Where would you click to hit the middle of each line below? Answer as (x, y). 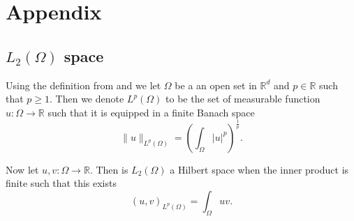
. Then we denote (87, 99)
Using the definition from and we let (83, 85)
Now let (22, 169)
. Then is (109, 169)
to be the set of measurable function (243, 99)
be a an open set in (216, 85)
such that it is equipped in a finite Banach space (151, 112)
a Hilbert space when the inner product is (259, 169)
